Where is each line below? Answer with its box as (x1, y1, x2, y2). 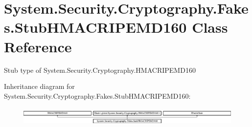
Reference (4, 36, 72, 56)
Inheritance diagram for (4, 81, 75, 91)
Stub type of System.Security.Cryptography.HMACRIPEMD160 (4, 64, 196, 75)
